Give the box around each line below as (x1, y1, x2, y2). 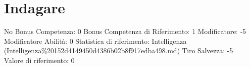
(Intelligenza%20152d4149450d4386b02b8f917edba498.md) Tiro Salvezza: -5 (4, 45, 233, 56)
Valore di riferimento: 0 (4, 55, 75, 65)
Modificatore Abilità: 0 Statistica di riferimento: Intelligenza (4, 35, 187, 46)
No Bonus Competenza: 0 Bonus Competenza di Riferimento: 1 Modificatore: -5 (4, 26, 246, 36)
